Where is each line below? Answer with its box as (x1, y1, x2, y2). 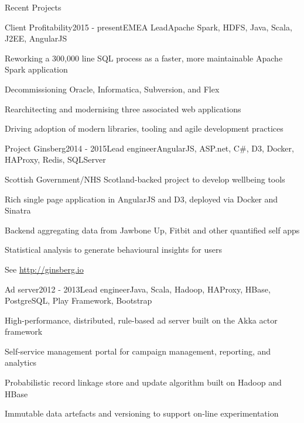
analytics (5, 356, 37, 369)
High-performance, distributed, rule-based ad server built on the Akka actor (5, 314, 278, 326)
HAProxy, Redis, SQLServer (5, 153, 106, 166)
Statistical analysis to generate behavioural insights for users (5, 243, 222, 256)
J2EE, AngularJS (5, 32, 67, 44)
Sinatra (5, 204, 31, 216)
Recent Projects (5, 1, 62, 13)
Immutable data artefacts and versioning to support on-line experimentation (5, 407, 279, 419)
